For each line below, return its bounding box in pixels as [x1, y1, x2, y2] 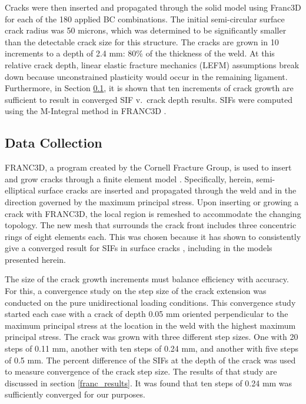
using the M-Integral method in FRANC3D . [5, 105, 167, 117]
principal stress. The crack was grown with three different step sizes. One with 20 [5, 330, 298, 343]
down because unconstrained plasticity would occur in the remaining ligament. [5, 70, 288, 82]
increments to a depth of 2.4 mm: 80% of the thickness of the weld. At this [5, 47, 275, 59]
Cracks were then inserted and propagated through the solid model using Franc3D [5, 1, 301, 13]
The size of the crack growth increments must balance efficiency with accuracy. [5, 273, 289, 285]
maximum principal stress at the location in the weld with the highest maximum [5, 319, 296, 331]
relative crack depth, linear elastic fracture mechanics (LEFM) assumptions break [5, 58, 300, 71]
